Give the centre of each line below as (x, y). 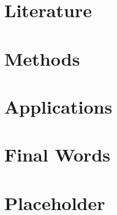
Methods (42, 58)
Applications (58, 106)
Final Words (57, 154)
